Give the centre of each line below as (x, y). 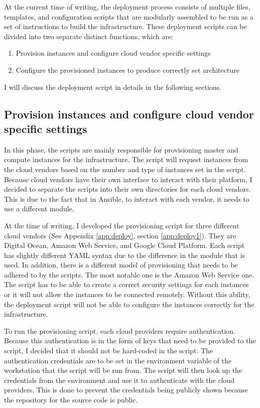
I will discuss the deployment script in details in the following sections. (113, 87)
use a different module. (39, 209)
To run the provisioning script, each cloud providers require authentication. (120, 330)
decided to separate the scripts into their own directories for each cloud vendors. (127, 189)
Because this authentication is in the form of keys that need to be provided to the (130, 341)
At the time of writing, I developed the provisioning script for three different (122, 225)
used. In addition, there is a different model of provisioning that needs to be (121, 265)
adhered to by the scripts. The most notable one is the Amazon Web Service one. (129, 274)
